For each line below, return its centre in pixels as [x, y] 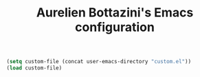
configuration [115, 27]
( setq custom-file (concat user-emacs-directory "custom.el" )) [99, 62]
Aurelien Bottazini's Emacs [115, 13]
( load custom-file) [34, 68]
